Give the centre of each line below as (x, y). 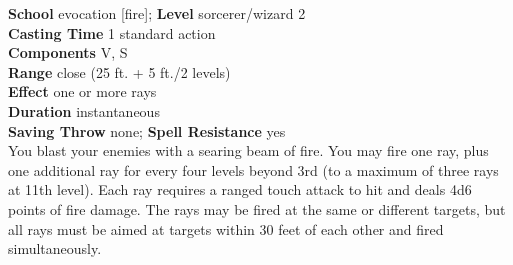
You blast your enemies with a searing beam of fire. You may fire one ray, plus (248, 150)
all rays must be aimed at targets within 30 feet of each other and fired (226, 228)
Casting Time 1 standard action (112, 32)
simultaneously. (55, 248)
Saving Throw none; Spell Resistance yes (147, 130)
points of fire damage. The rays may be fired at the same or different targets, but (257, 208)
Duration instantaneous (84, 110)
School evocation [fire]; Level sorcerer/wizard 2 (157, 13)
